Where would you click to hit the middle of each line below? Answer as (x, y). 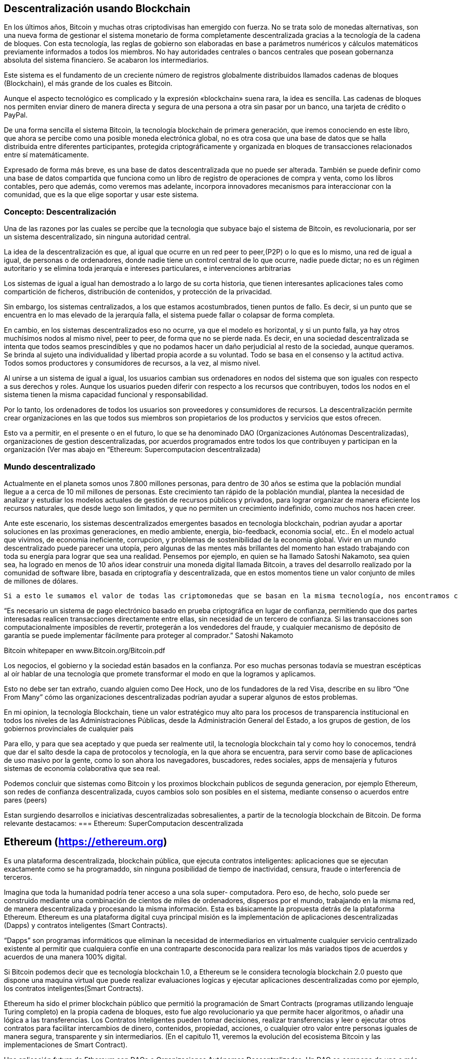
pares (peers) (25, 800)
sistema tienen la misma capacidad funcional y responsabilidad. (106, 395)
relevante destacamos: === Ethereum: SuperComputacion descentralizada (124, 823)
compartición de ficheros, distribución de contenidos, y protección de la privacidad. (138, 292)
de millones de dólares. (41, 581)
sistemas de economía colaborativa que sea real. (82, 768)
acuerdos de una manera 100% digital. (65, 957)
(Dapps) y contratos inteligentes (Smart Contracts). (86, 925)
